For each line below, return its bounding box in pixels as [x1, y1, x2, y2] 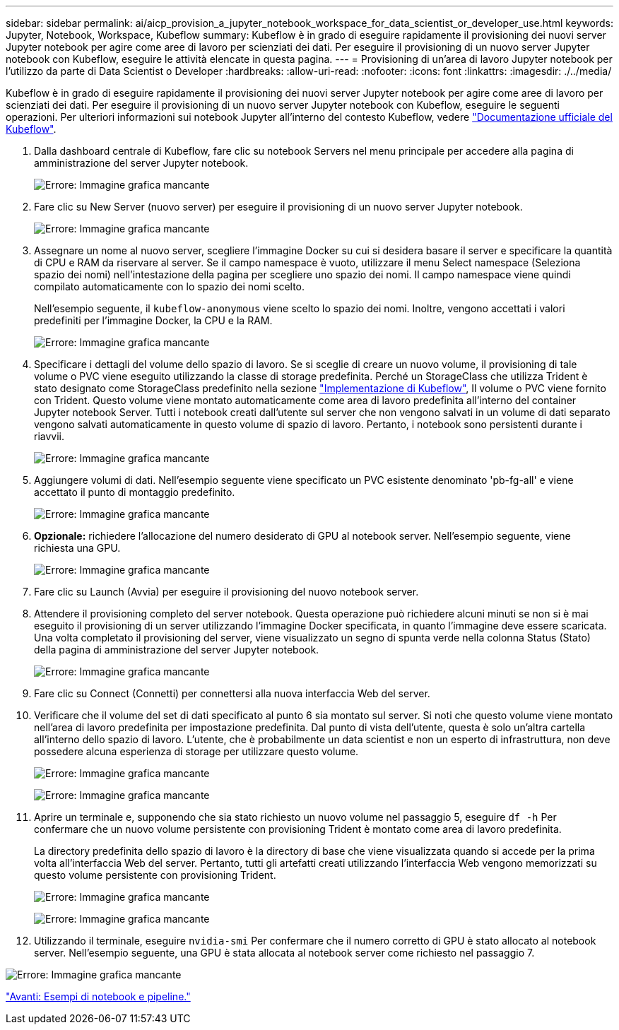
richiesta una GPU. [34, 542, 121, 554]
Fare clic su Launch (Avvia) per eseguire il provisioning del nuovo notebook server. [34, 586, 419, 598]
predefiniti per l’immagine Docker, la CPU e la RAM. [34, 314, 273, 326]
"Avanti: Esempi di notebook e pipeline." [6, 990, 191, 1002]
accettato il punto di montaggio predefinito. [34, 486, 235, 498]
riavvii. [34, 430, 65, 442]
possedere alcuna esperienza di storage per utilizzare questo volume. [34, 745, 359, 757]
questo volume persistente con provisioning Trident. [34, 869, 276, 881]
